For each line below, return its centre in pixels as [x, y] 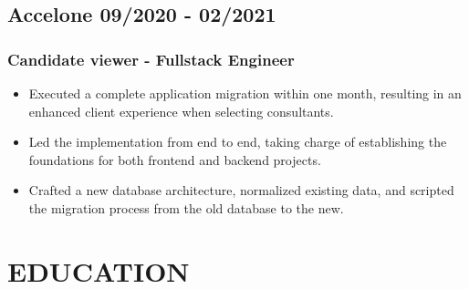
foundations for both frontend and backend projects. [175, 159]
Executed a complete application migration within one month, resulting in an [245, 93]
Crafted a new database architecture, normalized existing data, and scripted [241, 190]
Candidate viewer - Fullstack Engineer [151, 59]
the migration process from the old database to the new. [186, 207]
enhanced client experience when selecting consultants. [181, 111]
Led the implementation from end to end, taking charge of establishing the [238, 142]
